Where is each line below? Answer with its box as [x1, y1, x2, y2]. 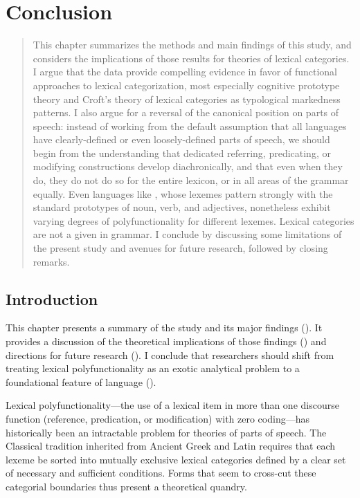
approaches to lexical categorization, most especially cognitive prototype [33, 77, 340, 92]
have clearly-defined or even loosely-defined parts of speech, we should [33, 132, 330, 147]
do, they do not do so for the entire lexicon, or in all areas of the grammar [33, 173, 349, 187]
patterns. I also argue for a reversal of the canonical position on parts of [33, 105, 339, 120]
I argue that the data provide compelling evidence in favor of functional [33, 64, 338, 79]
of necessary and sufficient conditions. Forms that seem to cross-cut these [6, 465, 316, 480]
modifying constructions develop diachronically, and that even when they [33, 159, 343, 174]
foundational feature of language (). [6, 374, 156, 389]
